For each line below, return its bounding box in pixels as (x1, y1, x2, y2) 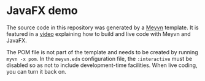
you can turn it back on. (6, 68, 66, 75)
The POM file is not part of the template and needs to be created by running (6, 48, 198, 55)
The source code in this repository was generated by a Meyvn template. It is (6, 24, 199, 31)
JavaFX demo (6, 4, 78, 18)
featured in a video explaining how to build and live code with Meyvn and (6, 30, 191, 37)
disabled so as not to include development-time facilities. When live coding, (6, 62, 198, 69)
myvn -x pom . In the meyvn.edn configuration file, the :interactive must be (6, 55, 192, 62)
